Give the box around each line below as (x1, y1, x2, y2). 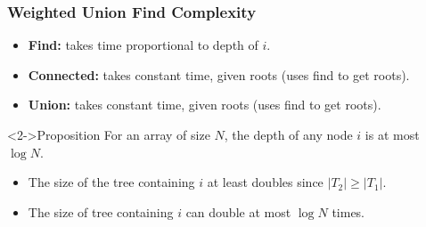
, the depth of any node (224, 126, 353, 143)
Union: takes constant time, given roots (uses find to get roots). (28, 95, 381, 114)
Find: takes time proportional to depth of (28, 36, 258, 54)
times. (332, 202, 365, 221)
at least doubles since (207, 173, 324, 191)
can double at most (185, 202, 291, 221)
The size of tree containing (28, 202, 174, 221)
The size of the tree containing (28, 173, 195, 191)
